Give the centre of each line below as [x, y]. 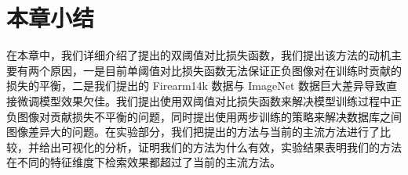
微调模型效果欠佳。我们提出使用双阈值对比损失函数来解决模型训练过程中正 [209, 100]
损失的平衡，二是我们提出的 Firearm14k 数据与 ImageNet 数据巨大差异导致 [197, 86]
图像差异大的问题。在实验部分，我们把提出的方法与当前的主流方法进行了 [193, 132]
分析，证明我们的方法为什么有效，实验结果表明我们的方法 [253, 146]
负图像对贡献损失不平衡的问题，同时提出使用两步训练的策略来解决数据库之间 [204, 116]
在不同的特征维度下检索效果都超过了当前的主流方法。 [144, 162]
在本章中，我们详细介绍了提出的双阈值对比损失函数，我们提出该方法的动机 [199, 55]
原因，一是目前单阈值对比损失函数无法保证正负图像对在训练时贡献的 [226, 70]
